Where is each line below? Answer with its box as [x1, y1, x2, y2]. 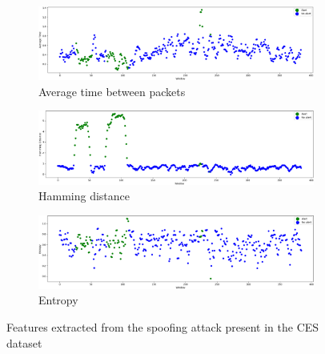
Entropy [38, 292, 78, 308]
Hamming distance [38, 187, 130, 204]
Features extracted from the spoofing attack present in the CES [6, 319, 319, 336]
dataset [6, 334, 42, 351]
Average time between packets [38, 82, 186, 99]
